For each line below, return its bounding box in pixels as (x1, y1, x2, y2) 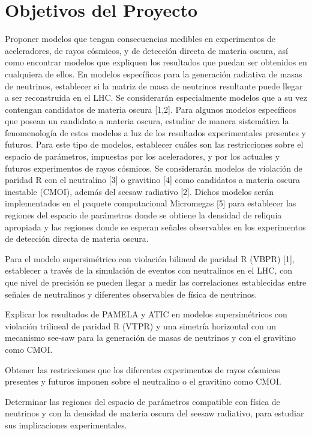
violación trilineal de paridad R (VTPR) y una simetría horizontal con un (5, 319, 276, 332)
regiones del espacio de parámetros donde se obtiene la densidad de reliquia (5, 209, 282, 221)
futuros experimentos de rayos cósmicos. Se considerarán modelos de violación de (5, 161, 302, 174)
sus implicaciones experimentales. (5, 418, 127, 431)
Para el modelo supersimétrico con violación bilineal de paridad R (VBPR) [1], (5, 252, 295, 265)
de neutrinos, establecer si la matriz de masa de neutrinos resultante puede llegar (5, 79, 303, 92)
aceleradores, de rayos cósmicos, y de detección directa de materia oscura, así (5, 44, 288, 56)
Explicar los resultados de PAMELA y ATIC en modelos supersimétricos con (5, 308, 287, 320)
